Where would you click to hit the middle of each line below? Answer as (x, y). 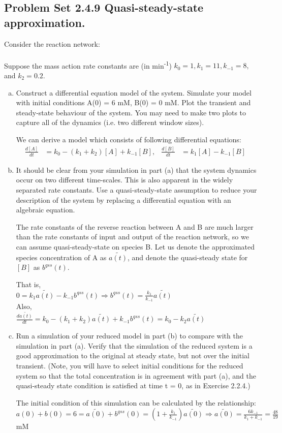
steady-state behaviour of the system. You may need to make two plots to (131, 112)
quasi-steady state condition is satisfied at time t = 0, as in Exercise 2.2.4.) (133, 385)
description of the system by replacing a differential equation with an (123, 199)
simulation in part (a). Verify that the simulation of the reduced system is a (134, 345)
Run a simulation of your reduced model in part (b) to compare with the (129, 336)
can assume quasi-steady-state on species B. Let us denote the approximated (135, 246)
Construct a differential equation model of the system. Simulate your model (134, 92)
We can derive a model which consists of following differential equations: (129, 139)
